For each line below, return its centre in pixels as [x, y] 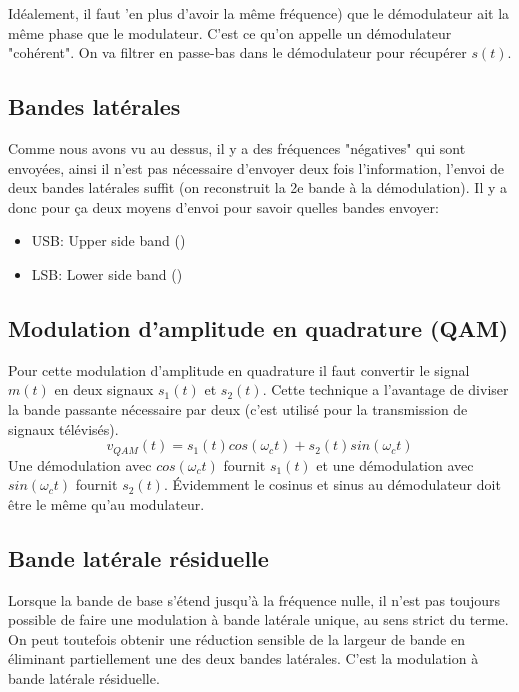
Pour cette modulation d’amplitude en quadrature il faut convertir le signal [239, 369]
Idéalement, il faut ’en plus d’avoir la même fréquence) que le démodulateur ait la [259, 13]
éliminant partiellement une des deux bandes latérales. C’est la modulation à [243, 658]
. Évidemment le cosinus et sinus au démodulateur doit [332, 484]
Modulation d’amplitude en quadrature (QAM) [258, 327]
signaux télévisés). [63, 428]
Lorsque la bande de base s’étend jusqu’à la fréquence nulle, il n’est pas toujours [254, 599]
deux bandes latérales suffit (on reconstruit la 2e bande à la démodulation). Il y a [257, 187]
